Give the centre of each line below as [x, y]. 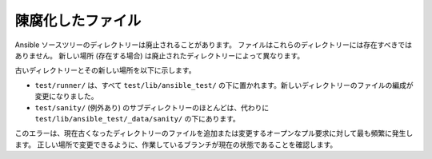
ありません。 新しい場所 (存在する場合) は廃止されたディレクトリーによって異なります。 [160, 55]
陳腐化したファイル [78, 21]
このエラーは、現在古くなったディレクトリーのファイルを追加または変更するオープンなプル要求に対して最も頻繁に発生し [214, 133]
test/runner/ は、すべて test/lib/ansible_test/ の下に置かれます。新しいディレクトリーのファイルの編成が [224, 85]
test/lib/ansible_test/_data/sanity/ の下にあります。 [137, 118]
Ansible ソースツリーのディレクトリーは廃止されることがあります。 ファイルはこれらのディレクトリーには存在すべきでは [213, 45]
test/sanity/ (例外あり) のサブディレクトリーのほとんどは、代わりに [152, 107]
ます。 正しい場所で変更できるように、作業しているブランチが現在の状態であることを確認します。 [176, 145]
